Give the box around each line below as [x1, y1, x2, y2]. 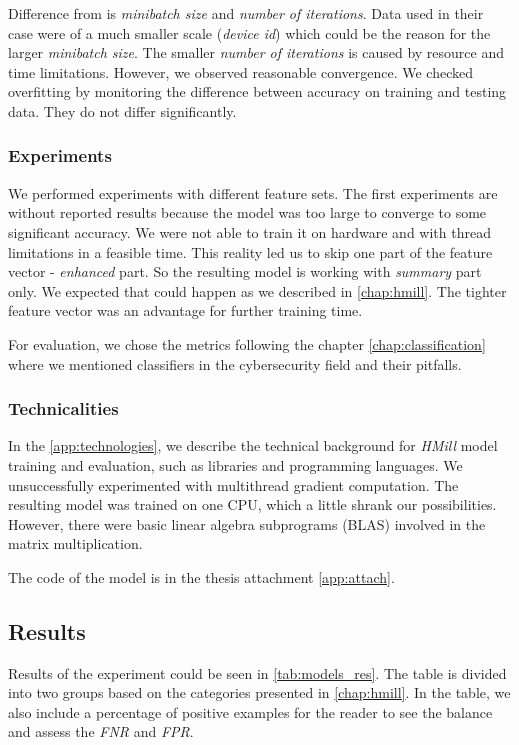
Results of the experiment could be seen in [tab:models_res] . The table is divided [8, 662, 507, 683]
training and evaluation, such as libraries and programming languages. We [8, 454, 463, 475]
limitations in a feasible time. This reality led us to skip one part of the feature [8, 241, 493, 262]
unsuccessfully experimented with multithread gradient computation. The [8, 474, 459, 495]
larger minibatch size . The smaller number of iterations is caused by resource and [8, 42, 504, 63]
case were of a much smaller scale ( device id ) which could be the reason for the [8, 22, 491, 43]
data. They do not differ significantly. [8, 100, 237, 121]
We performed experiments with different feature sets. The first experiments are [8, 182, 498, 203]
